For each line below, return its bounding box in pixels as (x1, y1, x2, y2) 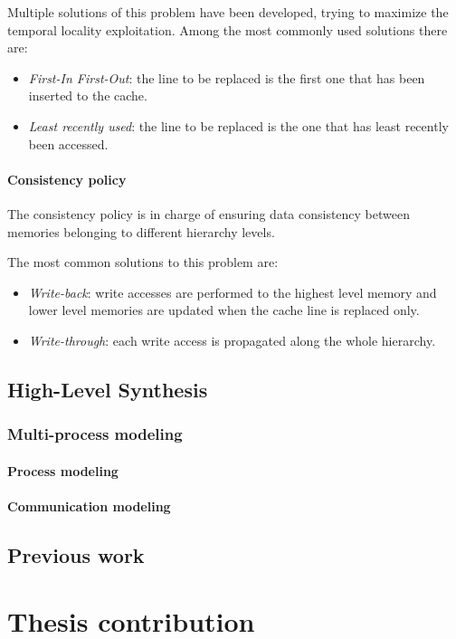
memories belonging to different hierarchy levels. (7, 222, 275, 241)
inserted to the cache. (28, 86, 147, 105)
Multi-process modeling (7, 423, 183, 445)
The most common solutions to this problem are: (7, 253, 279, 272)
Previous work (7, 540, 145, 568)
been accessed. (28, 134, 109, 153)
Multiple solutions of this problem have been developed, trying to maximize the (7, 3, 449, 21)
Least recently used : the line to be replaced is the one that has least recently (28, 116, 449, 135)
